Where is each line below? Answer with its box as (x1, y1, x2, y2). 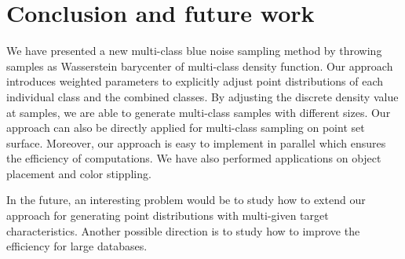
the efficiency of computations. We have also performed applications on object (6, 150, 381, 166)
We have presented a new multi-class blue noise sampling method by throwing (6, 42, 382, 59)
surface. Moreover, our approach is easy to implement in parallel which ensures (6, 134, 386, 151)
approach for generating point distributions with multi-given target (6, 207, 329, 224)
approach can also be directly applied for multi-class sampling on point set (6, 119, 365, 136)
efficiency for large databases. (6, 238, 148, 254)
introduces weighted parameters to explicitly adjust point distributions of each (6, 73, 384, 89)
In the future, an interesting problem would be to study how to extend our (6, 192, 366, 208)
